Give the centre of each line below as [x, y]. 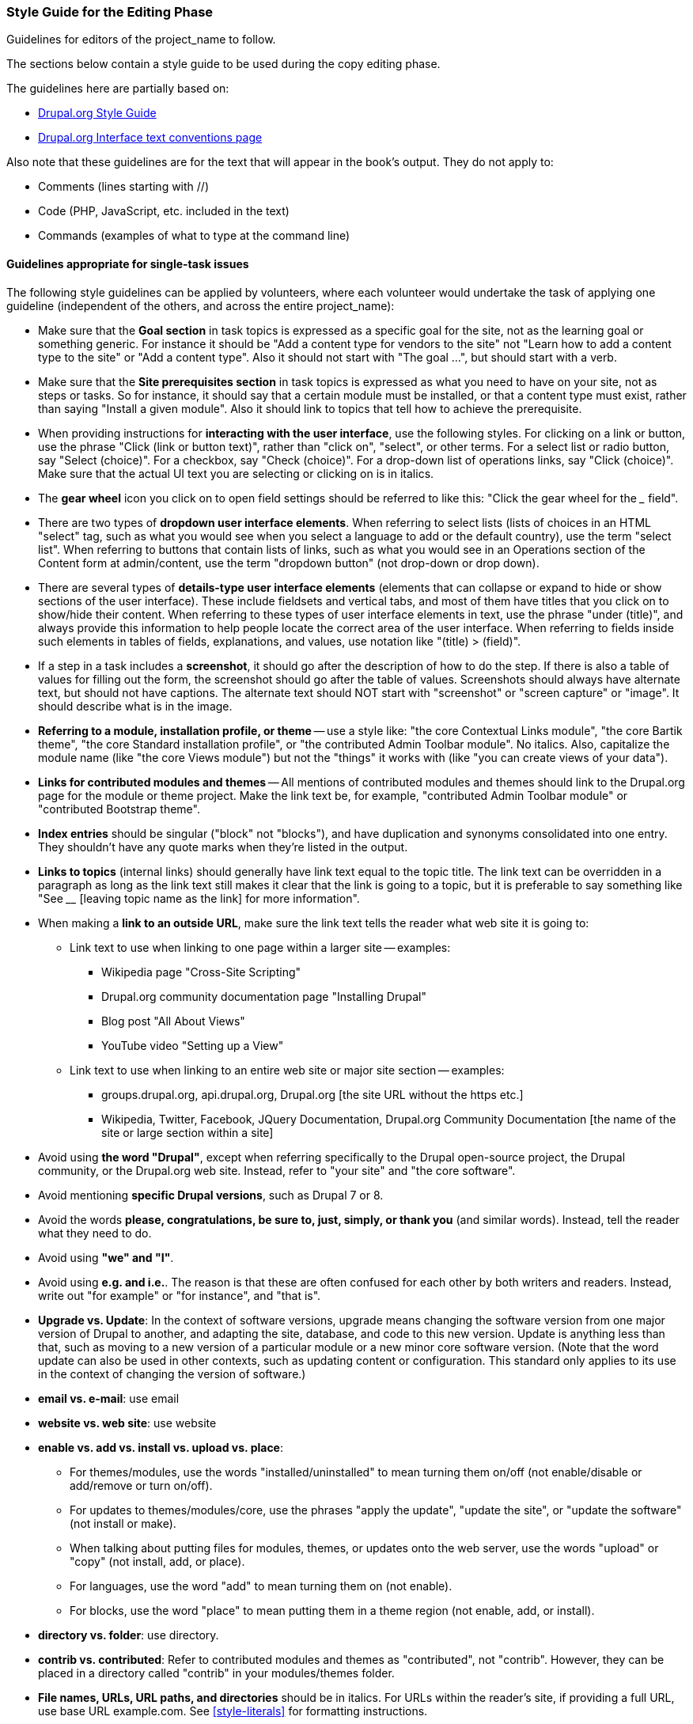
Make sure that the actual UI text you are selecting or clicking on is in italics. [236, 473]
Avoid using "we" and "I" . [106, 1257]
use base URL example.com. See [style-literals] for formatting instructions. [233, 1711]
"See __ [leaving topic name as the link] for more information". [199, 898]
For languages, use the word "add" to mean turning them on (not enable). [261, 1586]
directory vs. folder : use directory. [129, 1635]
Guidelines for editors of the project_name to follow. [141, 40]
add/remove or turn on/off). [141, 1485]
